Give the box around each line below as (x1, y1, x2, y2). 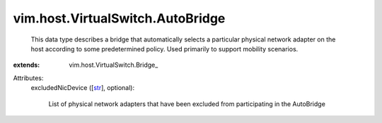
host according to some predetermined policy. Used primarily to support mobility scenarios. (30, 44, 299, 53)
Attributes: (13, 74, 44, 82)
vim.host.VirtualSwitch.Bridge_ (69, 60, 158, 70)
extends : (13, 60, 40, 70)
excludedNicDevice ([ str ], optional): (30, 84, 134, 92)
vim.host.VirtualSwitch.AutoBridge (13, 11, 226, 26)
